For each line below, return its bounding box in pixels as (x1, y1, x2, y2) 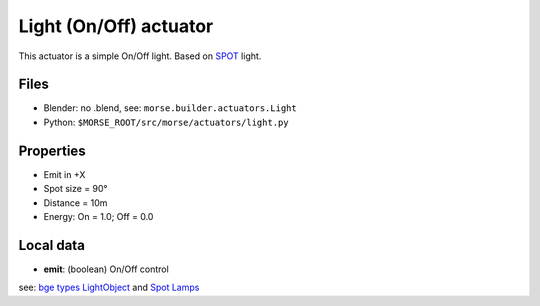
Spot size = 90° (43, 183, 108, 195)
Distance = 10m (43, 196, 108, 209)
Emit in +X (43, 168, 86, 180)
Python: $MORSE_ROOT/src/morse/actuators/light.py (43, 116, 289, 128)
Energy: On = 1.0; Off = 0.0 (43, 210, 154, 222)
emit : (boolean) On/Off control (43, 263, 169, 275)
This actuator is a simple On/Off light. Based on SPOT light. (18, 50, 262, 62)
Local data (18, 236, 85, 254)
